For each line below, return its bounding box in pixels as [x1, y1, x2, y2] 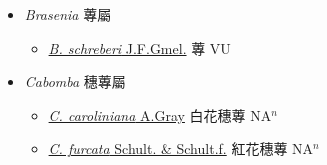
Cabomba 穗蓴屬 [24, 71, 126, 92]
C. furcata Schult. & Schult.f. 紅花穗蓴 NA [48, 138, 314, 159]
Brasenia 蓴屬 [24, 4, 112, 24]
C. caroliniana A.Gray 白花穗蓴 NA [48, 104, 272, 125]
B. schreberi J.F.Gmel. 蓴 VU [48, 37, 231, 58]
